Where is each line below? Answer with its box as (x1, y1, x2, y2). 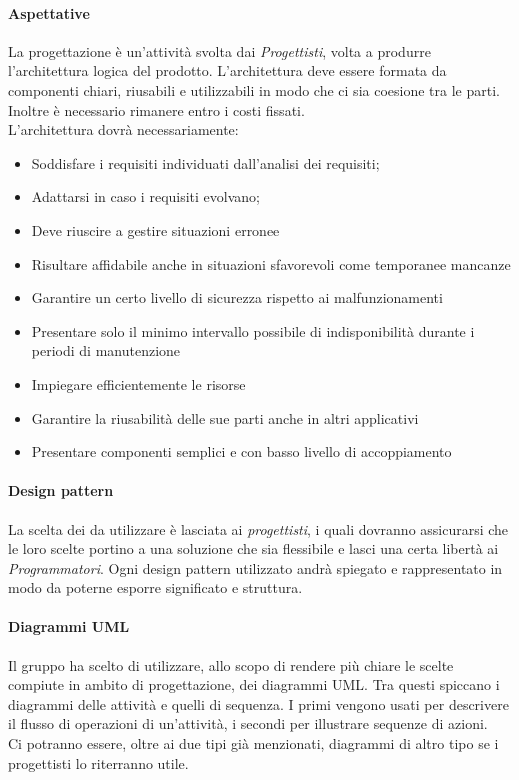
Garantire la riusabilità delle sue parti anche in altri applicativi (31, 407, 419, 428)
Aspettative (8, 2, 90, 23)
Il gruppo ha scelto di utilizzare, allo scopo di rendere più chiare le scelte (8, 654, 454, 675)
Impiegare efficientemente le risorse (31, 373, 246, 394)
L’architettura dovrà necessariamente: (8, 119, 239, 140)
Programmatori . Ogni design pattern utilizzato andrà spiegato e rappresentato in (8, 557, 503, 578)
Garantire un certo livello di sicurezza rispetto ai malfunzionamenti (31, 287, 443, 308)
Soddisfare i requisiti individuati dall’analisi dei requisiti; (31, 152, 380, 173)
